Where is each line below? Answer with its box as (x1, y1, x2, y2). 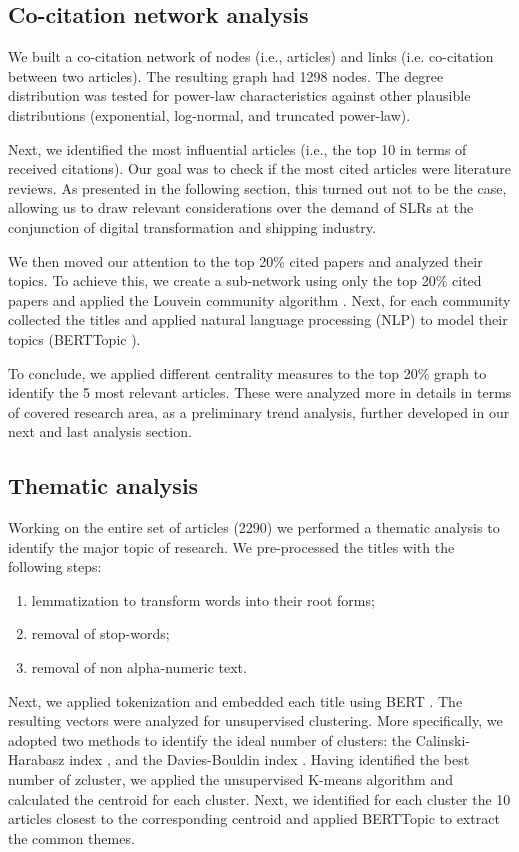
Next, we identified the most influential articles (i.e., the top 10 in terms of (8, 138, 467, 159)
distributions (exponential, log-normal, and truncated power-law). (8, 104, 411, 125)
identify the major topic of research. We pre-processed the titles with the (8, 536, 455, 557)
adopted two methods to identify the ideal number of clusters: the (8, 729, 412, 750)
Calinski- (415, 729, 470, 750)
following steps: (8, 556, 102, 577)
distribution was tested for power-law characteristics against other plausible (8, 85, 471, 106)
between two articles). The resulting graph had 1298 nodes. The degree (8, 65, 444, 86)
